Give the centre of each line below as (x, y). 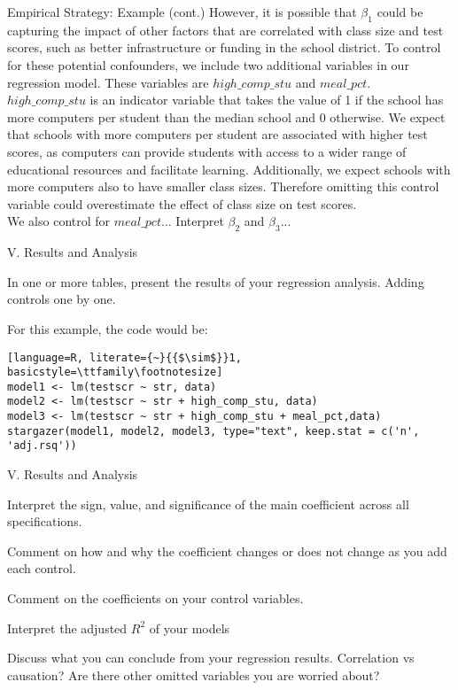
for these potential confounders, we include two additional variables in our (208, 64)
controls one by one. (62, 299)
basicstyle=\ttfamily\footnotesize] (115, 372)
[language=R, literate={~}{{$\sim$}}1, (124, 357)
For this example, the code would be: (108, 328)
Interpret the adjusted (67, 628)
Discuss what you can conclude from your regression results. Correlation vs (211, 658)
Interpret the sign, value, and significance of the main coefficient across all (208, 504)
